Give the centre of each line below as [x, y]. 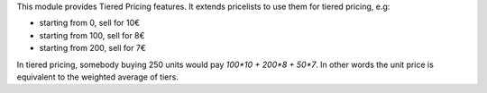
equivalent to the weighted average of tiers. [98, 77]
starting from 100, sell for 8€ [92, 35]
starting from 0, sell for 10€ [89, 23]
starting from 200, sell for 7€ [92, 48]
